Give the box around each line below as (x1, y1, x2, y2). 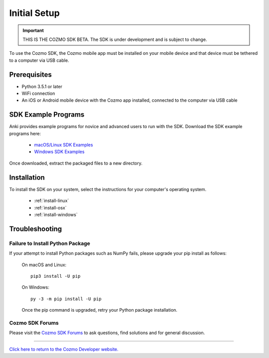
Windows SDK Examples (34, 149, 85, 155)
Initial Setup (9, 7, 60, 18)
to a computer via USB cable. (9, 57, 69, 63)
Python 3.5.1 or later (21, 83, 62, 89)
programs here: (9, 130, 41, 137)
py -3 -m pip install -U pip (30, 296, 102, 302)
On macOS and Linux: (21, 262, 67, 268)
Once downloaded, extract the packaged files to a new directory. (9, 160, 143, 166)
